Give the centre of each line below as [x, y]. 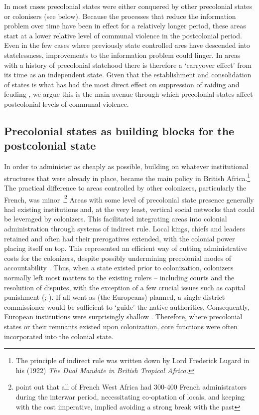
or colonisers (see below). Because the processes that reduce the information [120, 16]
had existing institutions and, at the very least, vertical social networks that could [129, 209]
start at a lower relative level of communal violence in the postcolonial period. [123, 35]
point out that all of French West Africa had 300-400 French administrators [131, 387]
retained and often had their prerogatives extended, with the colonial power [120, 238]
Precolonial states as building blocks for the [119, 130]
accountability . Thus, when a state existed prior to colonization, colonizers [119, 268]
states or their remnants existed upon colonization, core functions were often [121, 326]
